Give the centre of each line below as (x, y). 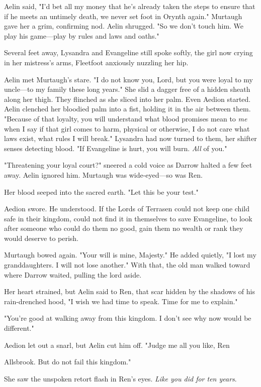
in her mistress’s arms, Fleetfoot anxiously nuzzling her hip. (96, 62)
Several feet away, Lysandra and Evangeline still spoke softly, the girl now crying (128, 52)
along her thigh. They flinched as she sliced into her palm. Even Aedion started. (127, 99)
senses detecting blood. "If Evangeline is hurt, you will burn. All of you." (116, 148)
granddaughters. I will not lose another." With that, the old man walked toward (127, 265)
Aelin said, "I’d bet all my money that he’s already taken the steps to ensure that (130, 6)
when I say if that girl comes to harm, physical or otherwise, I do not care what (127, 128)
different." (19, 328)
